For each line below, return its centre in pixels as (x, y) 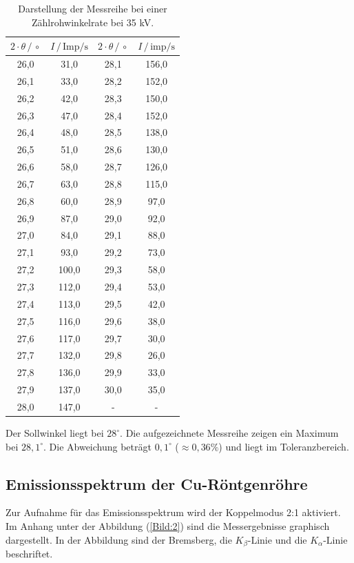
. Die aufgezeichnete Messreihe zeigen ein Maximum (229, 433)
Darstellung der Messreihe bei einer (93, 8)
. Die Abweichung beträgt (97, 446)
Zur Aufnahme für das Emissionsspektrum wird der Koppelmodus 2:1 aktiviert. (173, 512)
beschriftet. (29, 554)
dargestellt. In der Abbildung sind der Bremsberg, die (119, 539)
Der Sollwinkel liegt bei (55, 433)
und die (291, 539)
